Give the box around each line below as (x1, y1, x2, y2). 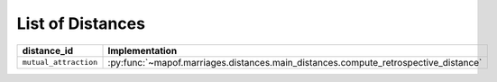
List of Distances (16, 14, 146, 33)
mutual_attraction (22, 58, 98, 68)
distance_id (22, 44, 74, 57)
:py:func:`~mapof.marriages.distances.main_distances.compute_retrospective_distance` (107, 56, 483, 68)
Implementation (107, 44, 178, 57)
